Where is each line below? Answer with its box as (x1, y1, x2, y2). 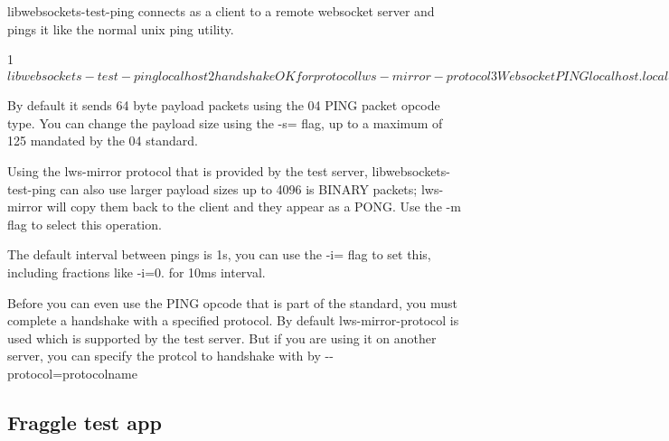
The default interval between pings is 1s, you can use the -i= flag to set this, (7, 245, 431, 264)
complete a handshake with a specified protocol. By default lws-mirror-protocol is (7, 311, 459, 330)
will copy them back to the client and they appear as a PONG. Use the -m (46, 197, 461, 216)
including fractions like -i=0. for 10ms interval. (7, 263, 266, 282)
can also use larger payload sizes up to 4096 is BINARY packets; (60, 179, 418, 198)
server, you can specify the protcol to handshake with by (7, 346, 321, 365)
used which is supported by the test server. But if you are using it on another (7, 328, 437, 347)
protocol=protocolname (7, 364, 137, 382)
